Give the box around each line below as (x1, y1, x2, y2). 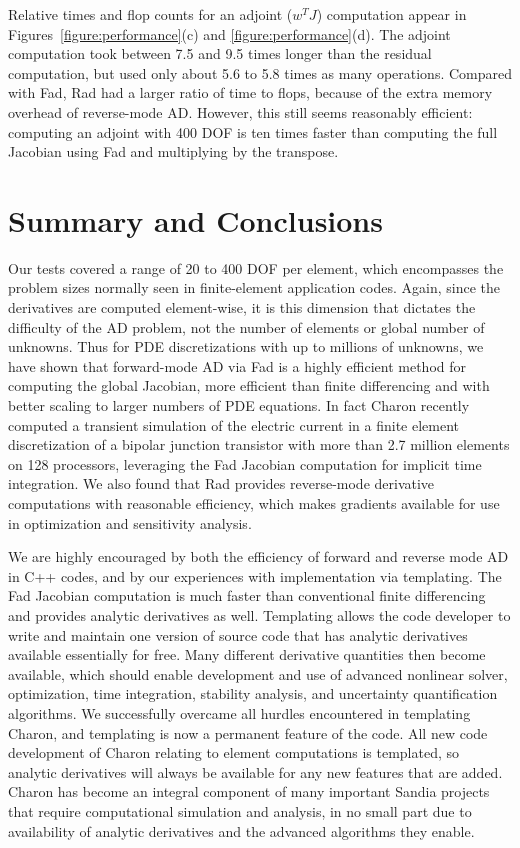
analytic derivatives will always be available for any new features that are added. (8, 761, 503, 782)
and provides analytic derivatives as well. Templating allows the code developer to (8, 604, 511, 625)
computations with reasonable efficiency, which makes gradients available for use (8, 493, 500, 513)
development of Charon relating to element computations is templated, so (8, 742, 460, 763)
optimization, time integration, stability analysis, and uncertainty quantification (8, 683, 498, 704)
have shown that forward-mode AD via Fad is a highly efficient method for (8, 355, 466, 376)
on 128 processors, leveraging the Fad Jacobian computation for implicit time (8, 453, 482, 474)
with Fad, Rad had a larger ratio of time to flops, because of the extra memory (8, 82, 493, 103)
